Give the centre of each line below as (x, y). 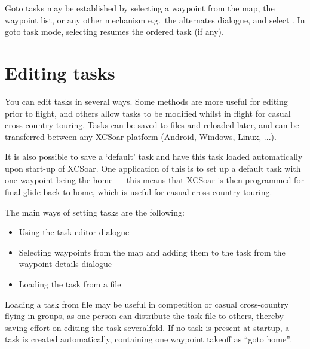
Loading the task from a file (70, 284)
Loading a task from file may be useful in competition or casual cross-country (147, 304)
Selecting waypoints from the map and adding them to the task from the (152, 252)
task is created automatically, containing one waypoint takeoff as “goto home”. (148, 339)
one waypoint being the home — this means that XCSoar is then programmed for (154, 180)
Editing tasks (60, 72)
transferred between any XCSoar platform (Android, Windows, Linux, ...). (141, 136)
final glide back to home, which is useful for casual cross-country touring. (139, 192)
